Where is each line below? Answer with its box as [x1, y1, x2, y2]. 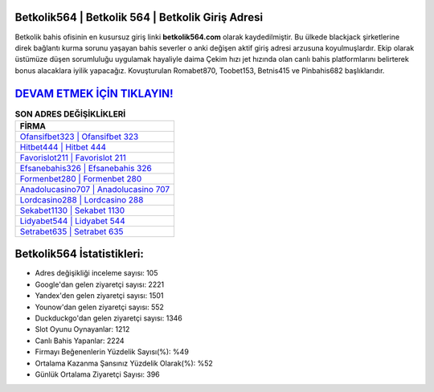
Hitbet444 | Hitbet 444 [19, 141, 107, 153]
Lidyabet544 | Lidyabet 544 [19, 215, 125, 227]
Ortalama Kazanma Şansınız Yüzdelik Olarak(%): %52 [35, 358, 213, 368]
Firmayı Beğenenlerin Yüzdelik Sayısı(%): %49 [35, 347, 189, 357]
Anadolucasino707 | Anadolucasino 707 [19, 183, 170, 194]
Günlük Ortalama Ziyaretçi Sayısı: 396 [35, 370, 160, 379]
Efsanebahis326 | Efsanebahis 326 [19, 162, 152, 174]
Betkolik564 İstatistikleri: [14, 247, 145, 261]
